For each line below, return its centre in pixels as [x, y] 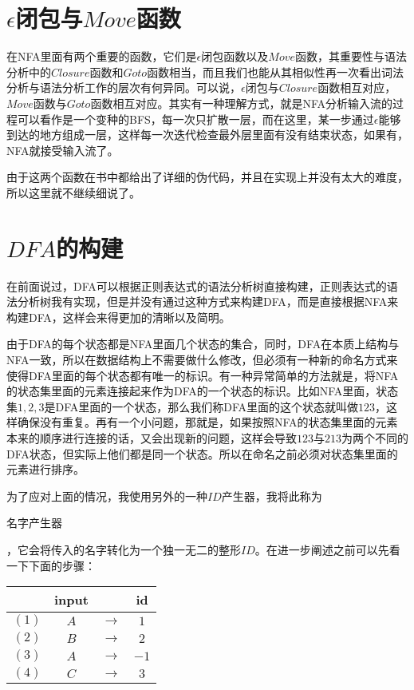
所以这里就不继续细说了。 [73, 192]
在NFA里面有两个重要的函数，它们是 [102, 56]
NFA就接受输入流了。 [63, 150]
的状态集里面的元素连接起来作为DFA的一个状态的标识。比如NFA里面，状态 [203, 391]
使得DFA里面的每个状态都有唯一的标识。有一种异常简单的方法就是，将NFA [203, 375]
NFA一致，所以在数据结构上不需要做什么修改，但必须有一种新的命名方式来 [202, 359]
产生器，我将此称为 [272, 496]
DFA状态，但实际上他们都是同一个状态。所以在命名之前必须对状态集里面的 [202, 453]
